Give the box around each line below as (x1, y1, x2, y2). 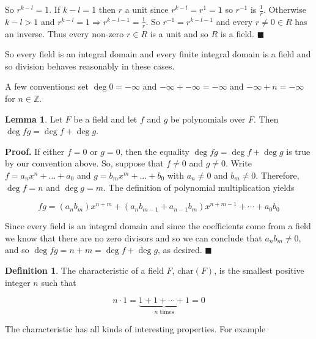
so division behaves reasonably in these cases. (5, 59, 175, 72)
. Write (226, 157, 252, 169)
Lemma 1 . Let (5, 112, 63, 125)
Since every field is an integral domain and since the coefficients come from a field (5, 219, 311, 232)
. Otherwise (263, 3, 306, 15)
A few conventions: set (5, 80, 89, 93)
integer (5, 276, 31, 288)
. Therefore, (255, 169, 299, 181)
